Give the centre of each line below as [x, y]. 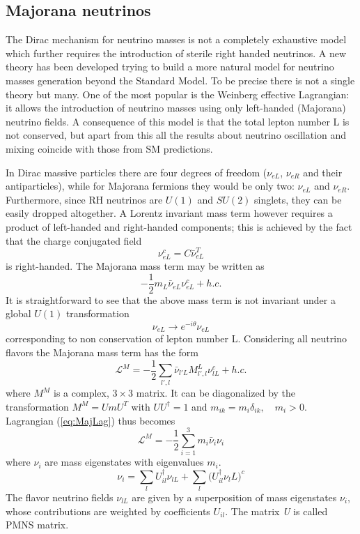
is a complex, [81, 393]
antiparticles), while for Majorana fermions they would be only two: [150, 186]
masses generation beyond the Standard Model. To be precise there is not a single [180, 80]
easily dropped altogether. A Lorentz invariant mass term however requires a [169, 213]
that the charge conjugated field [74, 240]
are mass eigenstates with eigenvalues [124, 462]
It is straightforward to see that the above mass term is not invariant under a [171, 299]
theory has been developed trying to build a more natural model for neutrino [170, 67]
